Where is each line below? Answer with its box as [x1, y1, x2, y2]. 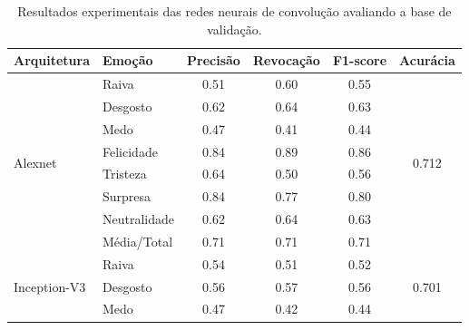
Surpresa [103, 187, 151, 206]
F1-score [332, 51, 387, 70]
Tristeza [103, 164, 147, 183]
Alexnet [14, 152, 57, 171]
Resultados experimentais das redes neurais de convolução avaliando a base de [17, 2, 452, 20]
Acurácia [399, 51, 455, 70]
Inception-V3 [14, 277, 86, 296]
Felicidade [103, 141, 158, 160]
